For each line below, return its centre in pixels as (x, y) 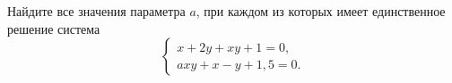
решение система (54, 28)
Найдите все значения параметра (96, 11)
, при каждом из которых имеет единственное (321, 11)
